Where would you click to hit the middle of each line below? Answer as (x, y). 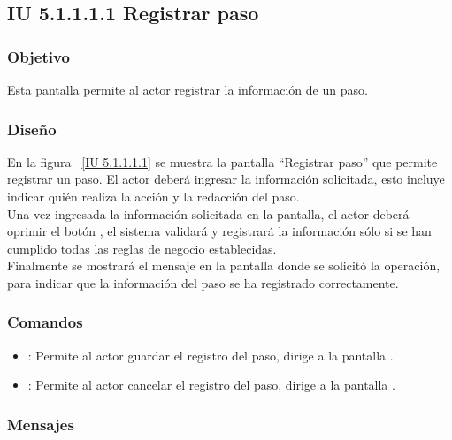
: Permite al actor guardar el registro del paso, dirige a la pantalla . (211, 355)
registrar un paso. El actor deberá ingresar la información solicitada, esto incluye (226, 179)
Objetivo (38, 56)
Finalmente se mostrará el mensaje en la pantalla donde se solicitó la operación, (224, 266)
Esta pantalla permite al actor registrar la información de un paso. (188, 89)
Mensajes (41, 424)
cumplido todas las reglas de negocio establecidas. (142, 248)
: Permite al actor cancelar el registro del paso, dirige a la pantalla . (211, 385)
